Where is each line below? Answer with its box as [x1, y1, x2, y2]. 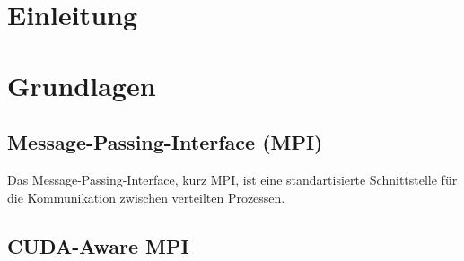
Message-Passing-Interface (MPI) [7, 128, 323, 156]
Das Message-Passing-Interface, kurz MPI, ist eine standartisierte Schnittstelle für [7, 170, 458, 188]
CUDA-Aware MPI [7, 231, 189, 259]
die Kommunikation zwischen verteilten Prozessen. [7, 187, 285, 206]
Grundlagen [7, 66, 156, 103]
